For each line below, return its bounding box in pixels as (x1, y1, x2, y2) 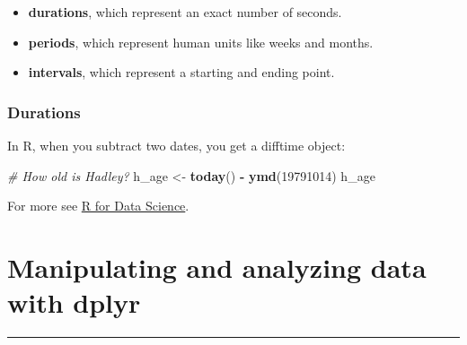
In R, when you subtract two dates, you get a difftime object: (7, 136, 346, 154)
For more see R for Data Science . (7, 196, 189, 215)
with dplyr (7, 284, 141, 321)
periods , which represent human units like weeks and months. (28, 32, 374, 51)
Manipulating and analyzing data (7, 248, 427, 285)
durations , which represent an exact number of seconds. (28, 3, 342, 21)
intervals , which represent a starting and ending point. (28, 63, 335, 82)
